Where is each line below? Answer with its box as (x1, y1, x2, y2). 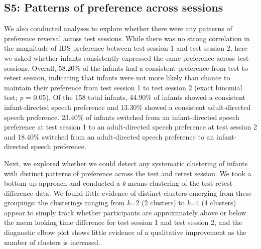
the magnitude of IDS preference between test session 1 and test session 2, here (4, 43, 248, 53)
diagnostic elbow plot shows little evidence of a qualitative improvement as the (4, 227, 246, 237)
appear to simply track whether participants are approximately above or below (4, 207, 246, 217)
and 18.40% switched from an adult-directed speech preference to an (4, 131, 214, 142)
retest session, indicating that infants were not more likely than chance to (4, 72, 230, 83)
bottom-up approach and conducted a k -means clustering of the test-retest (4, 178, 233, 188)
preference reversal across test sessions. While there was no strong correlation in (4, 33, 250, 43)
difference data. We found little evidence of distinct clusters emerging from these (4, 187, 252, 198)
